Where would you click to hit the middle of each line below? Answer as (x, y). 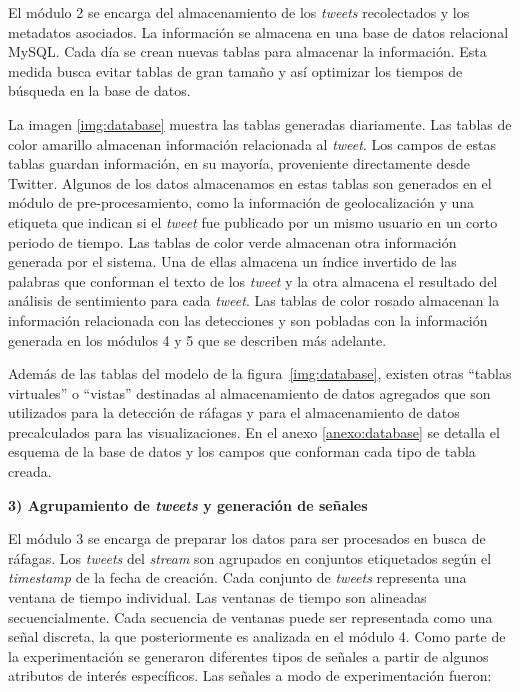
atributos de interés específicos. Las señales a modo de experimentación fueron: (250, 675)
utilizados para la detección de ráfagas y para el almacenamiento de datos (234, 412)
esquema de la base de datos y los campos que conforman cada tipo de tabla (242, 451)
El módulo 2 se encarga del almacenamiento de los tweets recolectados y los (239, 12)
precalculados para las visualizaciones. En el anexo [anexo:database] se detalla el (254, 431)
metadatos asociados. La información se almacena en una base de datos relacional (258, 31)
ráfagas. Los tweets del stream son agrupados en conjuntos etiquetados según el (250, 557)
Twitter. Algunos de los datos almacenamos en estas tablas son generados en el (250, 182)
